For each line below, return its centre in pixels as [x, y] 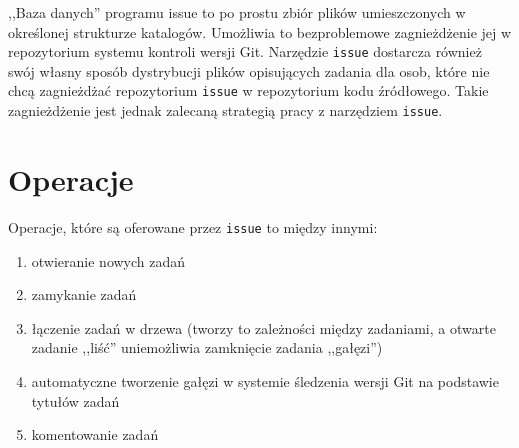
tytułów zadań [75, 400]
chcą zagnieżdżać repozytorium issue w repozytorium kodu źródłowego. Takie [248, 90]
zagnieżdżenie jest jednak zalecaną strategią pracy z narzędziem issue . [225, 110]
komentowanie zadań [95, 434]
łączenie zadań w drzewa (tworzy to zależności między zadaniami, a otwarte [263, 327]
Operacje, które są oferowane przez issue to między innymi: [193, 226]
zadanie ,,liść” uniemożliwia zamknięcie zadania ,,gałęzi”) [207, 347]
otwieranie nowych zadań [108, 260]
